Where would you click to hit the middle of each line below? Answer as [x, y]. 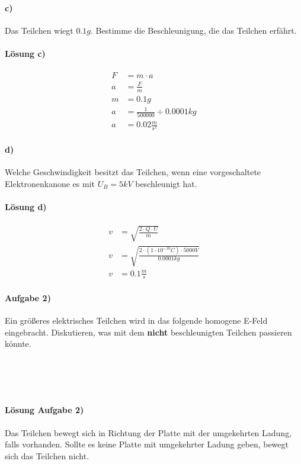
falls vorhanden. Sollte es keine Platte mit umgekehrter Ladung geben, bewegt [147, 444]
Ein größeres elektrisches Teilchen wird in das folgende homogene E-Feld [136, 320]
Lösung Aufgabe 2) [44, 410]
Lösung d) [26, 206]
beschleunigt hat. [166, 183]
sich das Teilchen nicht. [47, 455]
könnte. [18, 344]
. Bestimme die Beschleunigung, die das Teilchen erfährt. [194, 30]
